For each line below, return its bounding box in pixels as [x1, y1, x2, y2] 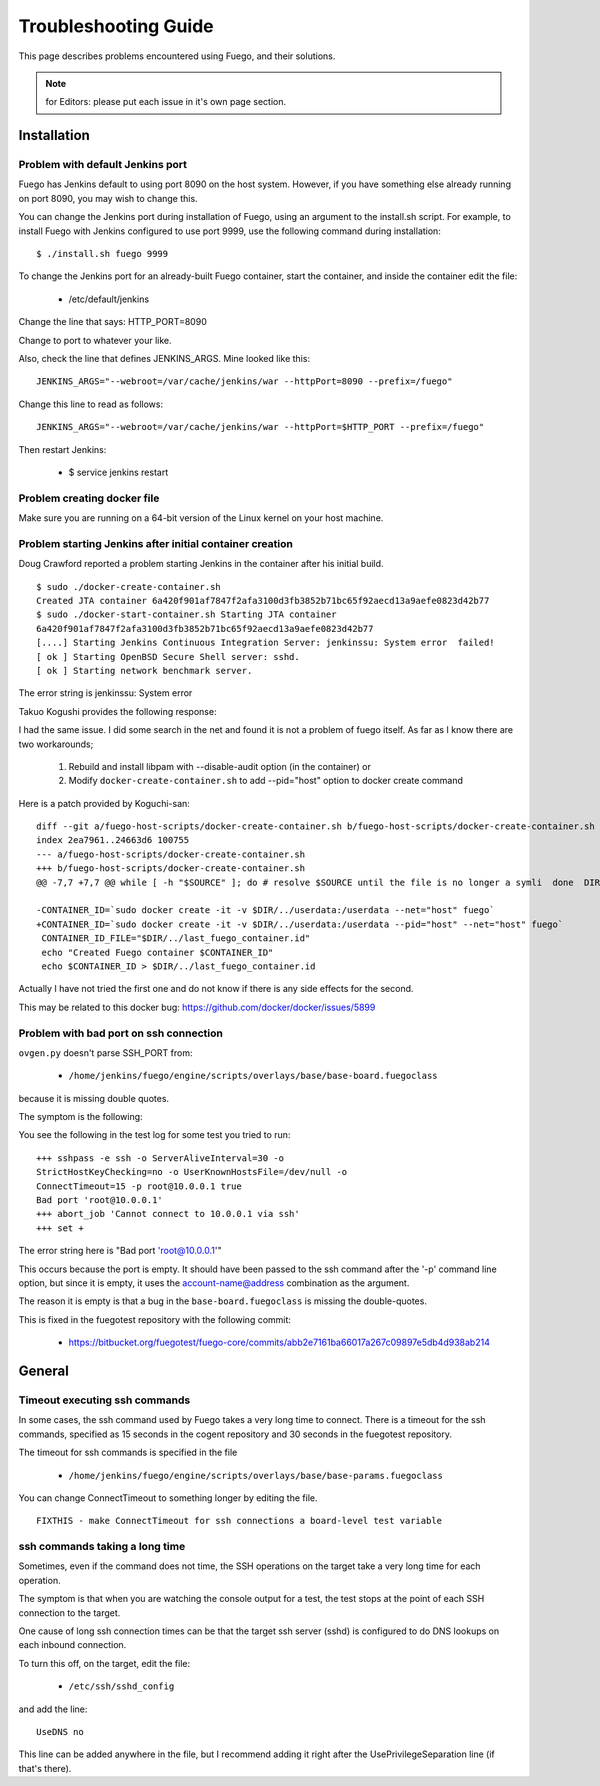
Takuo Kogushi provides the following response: [18, 705, 217, 717]
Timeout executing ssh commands [18, 1393, 191, 1407]
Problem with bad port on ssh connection [18, 1026, 224, 1040]
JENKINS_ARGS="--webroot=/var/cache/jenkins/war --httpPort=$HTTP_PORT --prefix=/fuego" [36, 421, 485, 433]
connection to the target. [18, 1606, 121, 1619]
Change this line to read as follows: [18, 398, 164, 410]
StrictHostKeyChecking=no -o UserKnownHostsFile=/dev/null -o [36, 1166, 348, 1178]
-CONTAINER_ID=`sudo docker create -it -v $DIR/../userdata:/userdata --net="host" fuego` [36, 905, 495, 916]
